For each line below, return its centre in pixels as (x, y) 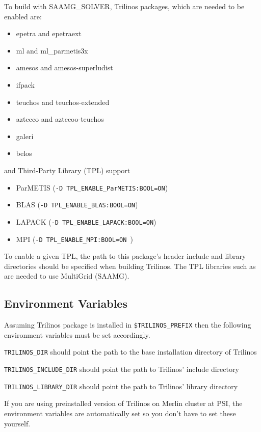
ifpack (25, 84)
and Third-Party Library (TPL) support (67, 170)
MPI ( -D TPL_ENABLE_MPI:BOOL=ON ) (74, 239)
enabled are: (23, 16)
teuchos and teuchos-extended (63, 102)
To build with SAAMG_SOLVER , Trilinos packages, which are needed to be (124, 6)
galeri (25, 136)
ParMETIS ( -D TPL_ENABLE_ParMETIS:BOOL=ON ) (92, 187)
